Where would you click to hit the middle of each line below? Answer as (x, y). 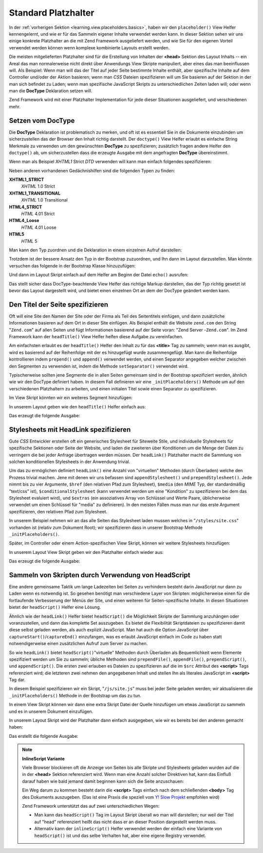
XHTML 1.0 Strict (38, 186)
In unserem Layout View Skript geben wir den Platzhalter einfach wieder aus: (86, 552)
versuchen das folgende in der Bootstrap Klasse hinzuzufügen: (72, 265)
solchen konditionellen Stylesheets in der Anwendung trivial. (70, 462)
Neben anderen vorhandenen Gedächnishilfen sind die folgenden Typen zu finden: (92, 170)
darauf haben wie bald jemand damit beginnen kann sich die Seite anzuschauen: (103, 781)
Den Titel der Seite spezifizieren (59, 304)
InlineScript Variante (44, 758)
